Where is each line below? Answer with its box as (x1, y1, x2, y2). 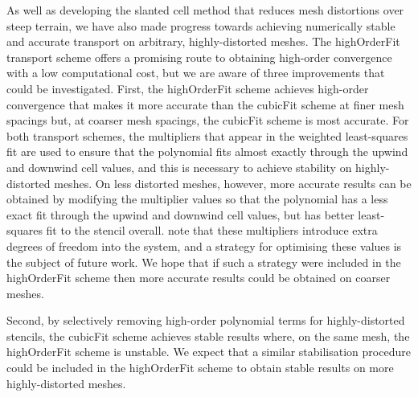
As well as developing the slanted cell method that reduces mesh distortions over (6, 2, 404, 18)
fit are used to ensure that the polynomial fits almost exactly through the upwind (6, 143, 408, 160)
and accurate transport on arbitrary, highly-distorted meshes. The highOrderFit (6, 33, 400, 50)
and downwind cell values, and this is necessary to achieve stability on (6, 158, 352, 175)
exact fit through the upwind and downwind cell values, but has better (6, 206, 354, 223)
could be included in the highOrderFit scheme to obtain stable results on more (6, 359, 394, 376)
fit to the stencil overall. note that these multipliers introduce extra (46, 222, 378, 239)
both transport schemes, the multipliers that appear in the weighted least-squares (6, 127, 408, 144)
